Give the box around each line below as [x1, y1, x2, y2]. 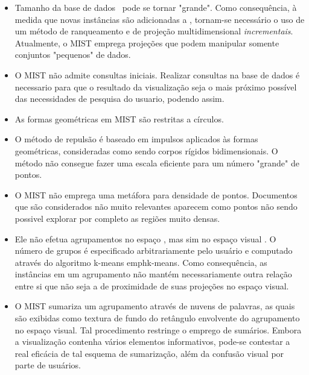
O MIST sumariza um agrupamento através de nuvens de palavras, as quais [14, 300, 295, 312]
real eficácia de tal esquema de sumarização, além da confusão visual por [14, 347, 284, 359]
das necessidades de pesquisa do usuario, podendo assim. [14, 92, 225, 105]
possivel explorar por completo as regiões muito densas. [14, 212, 220, 224]
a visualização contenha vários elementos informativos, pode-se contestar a [14, 335, 290, 348]
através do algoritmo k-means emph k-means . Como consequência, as [14, 256, 267, 268]
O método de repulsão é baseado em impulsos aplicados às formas [14, 133, 258, 145]
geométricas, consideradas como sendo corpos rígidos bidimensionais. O [14, 144, 278, 157]
